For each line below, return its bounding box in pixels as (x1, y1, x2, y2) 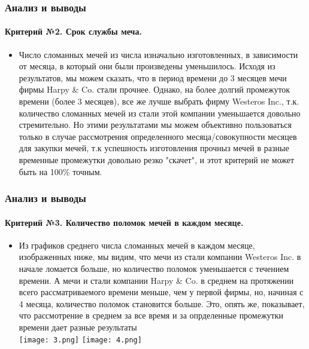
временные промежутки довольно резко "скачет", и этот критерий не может (19, 153, 295, 166)
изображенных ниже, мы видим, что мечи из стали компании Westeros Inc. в (19, 250, 301, 263)
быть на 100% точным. (19, 165, 102, 177)
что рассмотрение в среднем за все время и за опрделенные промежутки (19, 309, 284, 322)
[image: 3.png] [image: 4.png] (19, 335, 142, 344)
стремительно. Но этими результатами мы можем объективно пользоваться (19, 118, 292, 131)
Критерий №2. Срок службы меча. (5, 25, 142, 38)
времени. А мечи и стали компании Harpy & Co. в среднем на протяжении (19, 274, 294, 286)
